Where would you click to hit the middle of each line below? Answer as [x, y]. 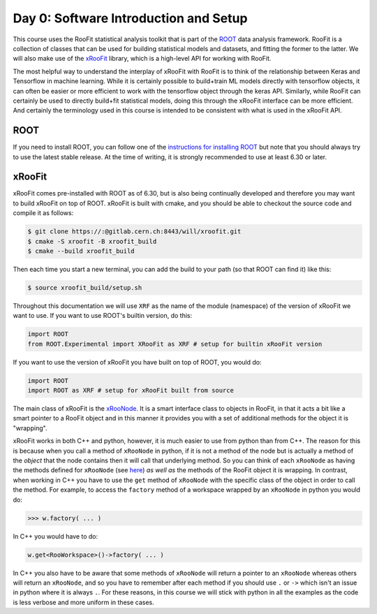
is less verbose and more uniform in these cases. [84, 602]
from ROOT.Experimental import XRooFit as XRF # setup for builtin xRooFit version [175, 344]
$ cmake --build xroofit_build [81, 251]
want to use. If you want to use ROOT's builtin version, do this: [103, 316]
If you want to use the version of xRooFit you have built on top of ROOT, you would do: [137, 362]
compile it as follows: [43, 213]
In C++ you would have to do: [56, 536]
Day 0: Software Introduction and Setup [130, 18]
